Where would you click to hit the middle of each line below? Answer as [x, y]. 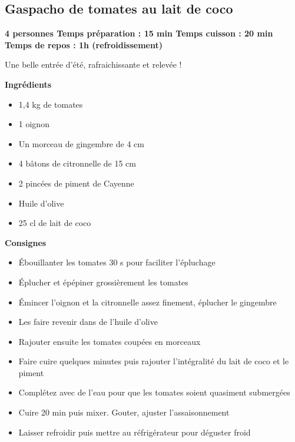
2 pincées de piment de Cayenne [76, 183]
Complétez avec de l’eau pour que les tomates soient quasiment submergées [154, 392]
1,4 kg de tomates [51, 104]
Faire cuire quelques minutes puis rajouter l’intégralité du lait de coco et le [154, 361]
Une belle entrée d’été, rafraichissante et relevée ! [93, 64]
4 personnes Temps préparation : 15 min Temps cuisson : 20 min [139, 33]
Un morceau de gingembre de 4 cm [81, 143]
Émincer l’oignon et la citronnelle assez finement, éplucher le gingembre [147, 302]
